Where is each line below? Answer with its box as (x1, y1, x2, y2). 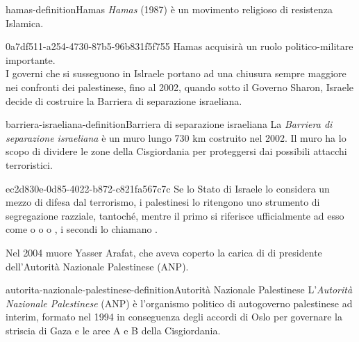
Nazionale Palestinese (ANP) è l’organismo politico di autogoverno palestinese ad (6, 295, 353, 310)
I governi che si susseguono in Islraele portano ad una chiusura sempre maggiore (6, 66, 347, 81)
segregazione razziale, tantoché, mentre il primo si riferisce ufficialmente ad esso (6, 208, 344, 222)
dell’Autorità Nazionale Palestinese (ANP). (6, 259, 189, 273)
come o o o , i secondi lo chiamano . (6, 222, 158, 236)
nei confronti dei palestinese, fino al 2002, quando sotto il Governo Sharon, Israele (6, 79, 354, 94)
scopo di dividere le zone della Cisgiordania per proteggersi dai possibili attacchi (6, 144, 347, 158)
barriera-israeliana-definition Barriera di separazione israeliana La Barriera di (6, 117, 333, 131)
